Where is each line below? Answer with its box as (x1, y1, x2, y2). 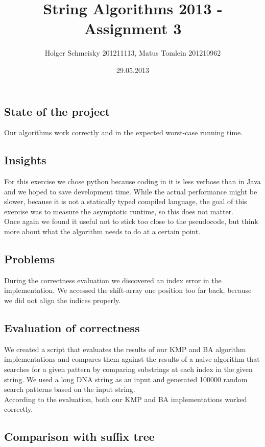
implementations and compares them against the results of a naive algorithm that (4, 354, 260, 364)
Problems (4, 251, 55, 267)
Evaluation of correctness (4, 320, 140, 336)
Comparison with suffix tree (4, 429, 155, 444)
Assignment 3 (84, 18, 182, 39)
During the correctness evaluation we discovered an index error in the (4, 275, 222, 285)
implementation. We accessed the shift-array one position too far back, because (4, 285, 252, 295)
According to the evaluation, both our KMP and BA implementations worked (4, 393, 247, 404)
